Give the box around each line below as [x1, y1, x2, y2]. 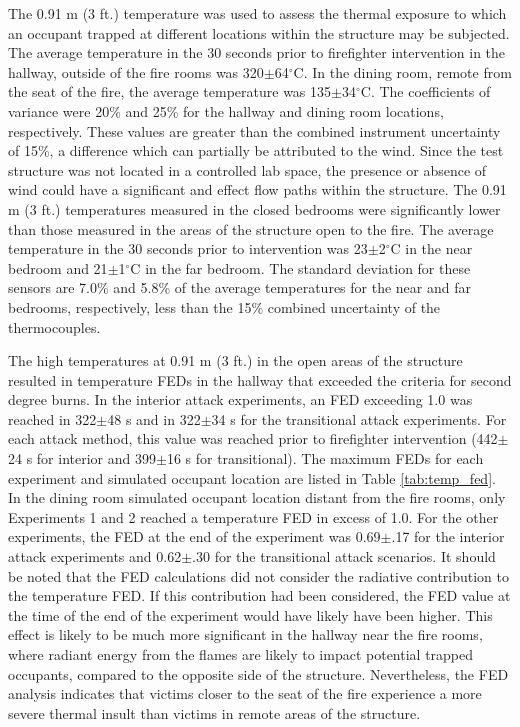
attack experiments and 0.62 [8, 546, 182, 567]
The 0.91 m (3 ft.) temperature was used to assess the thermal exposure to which [8, 3, 507, 23]
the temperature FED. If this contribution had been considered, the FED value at [8, 585, 511, 606]
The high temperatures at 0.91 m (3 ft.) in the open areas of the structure [8, 350, 463, 371]
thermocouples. [8, 316, 101, 337]
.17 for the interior [391, 526, 505, 547]
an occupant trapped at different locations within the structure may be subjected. [8, 22, 510, 43]
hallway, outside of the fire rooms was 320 [8, 61, 264, 82]
